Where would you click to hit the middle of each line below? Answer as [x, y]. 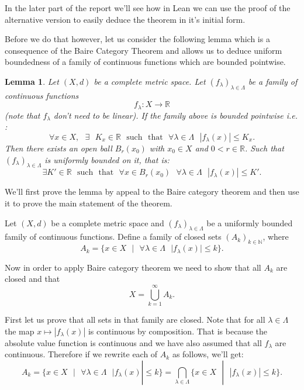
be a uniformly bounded [250, 222]
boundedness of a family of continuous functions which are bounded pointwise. [145, 62]
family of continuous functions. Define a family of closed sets [113, 237]
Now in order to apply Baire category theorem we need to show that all [133, 267]
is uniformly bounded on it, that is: [107, 159]
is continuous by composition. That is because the [177, 331]
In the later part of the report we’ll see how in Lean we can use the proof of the [148, 8]
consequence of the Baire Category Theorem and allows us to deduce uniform [144, 50]
